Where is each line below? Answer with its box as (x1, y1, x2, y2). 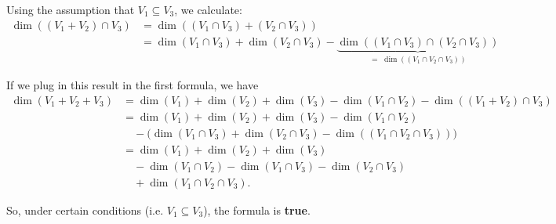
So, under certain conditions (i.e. (6, 201, 164, 218)
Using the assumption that (6, 2, 135, 17)
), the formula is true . (203, 201, 311, 218)
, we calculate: (174, 2, 242, 17)
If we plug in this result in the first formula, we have (6, 77, 259, 93)
